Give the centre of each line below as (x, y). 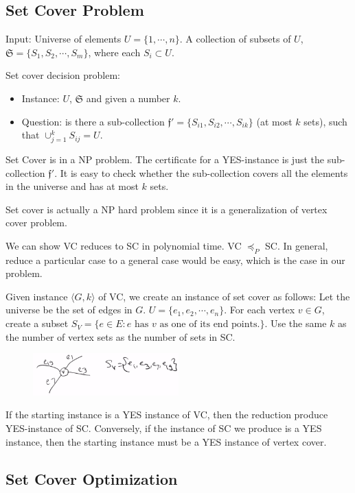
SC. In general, (297, 245)
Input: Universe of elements (64, 39)
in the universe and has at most (72, 186)
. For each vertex (260, 310)
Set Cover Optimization (92, 478)
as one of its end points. (210, 325)
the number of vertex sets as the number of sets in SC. (121, 336)
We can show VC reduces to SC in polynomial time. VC (124, 245)
